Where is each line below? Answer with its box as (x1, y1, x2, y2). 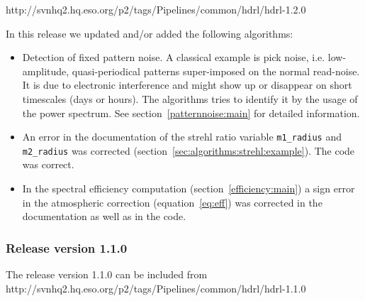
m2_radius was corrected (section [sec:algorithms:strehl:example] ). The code (22, 143, 355, 158)
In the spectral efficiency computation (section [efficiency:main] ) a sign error (22, 181, 355, 196)
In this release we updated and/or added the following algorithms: (6, 26, 293, 40)
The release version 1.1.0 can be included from (6, 267, 208, 282)
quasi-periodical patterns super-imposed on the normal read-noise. (72, 63, 360, 78)
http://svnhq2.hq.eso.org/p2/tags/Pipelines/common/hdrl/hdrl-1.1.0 (6, 280, 306, 295)
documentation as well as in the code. (22, 209, 186, 224)
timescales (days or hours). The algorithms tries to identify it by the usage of (22, 91, 358, 106)
